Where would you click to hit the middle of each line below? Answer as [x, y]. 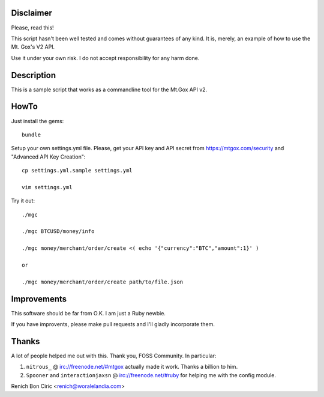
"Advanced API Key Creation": [48, 157]
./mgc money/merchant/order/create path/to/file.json [102, 282]
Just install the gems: [37, 121]
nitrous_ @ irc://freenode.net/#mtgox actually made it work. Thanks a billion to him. [132, 367]
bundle [31, 135]
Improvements [39, 299]
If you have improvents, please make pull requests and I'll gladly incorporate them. [113, 324]
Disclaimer [31, 13]
